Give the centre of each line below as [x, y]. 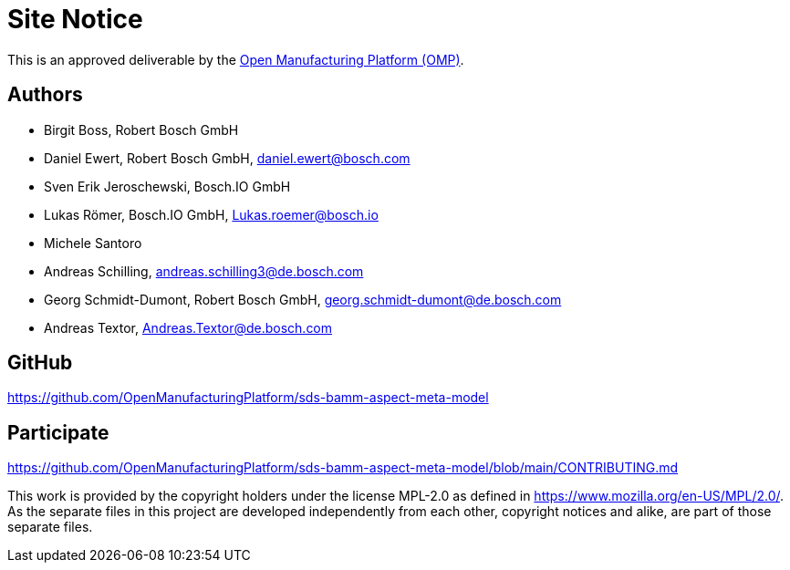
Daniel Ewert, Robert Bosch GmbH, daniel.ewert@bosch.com [227, 158]
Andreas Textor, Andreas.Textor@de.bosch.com [188, 327]
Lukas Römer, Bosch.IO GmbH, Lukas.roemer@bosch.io [211, 214]
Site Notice [75, 19]
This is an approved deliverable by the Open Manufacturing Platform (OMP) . [236, 59]
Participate [58, 432]
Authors [45, 95]
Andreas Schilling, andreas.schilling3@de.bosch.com [204, 271]
